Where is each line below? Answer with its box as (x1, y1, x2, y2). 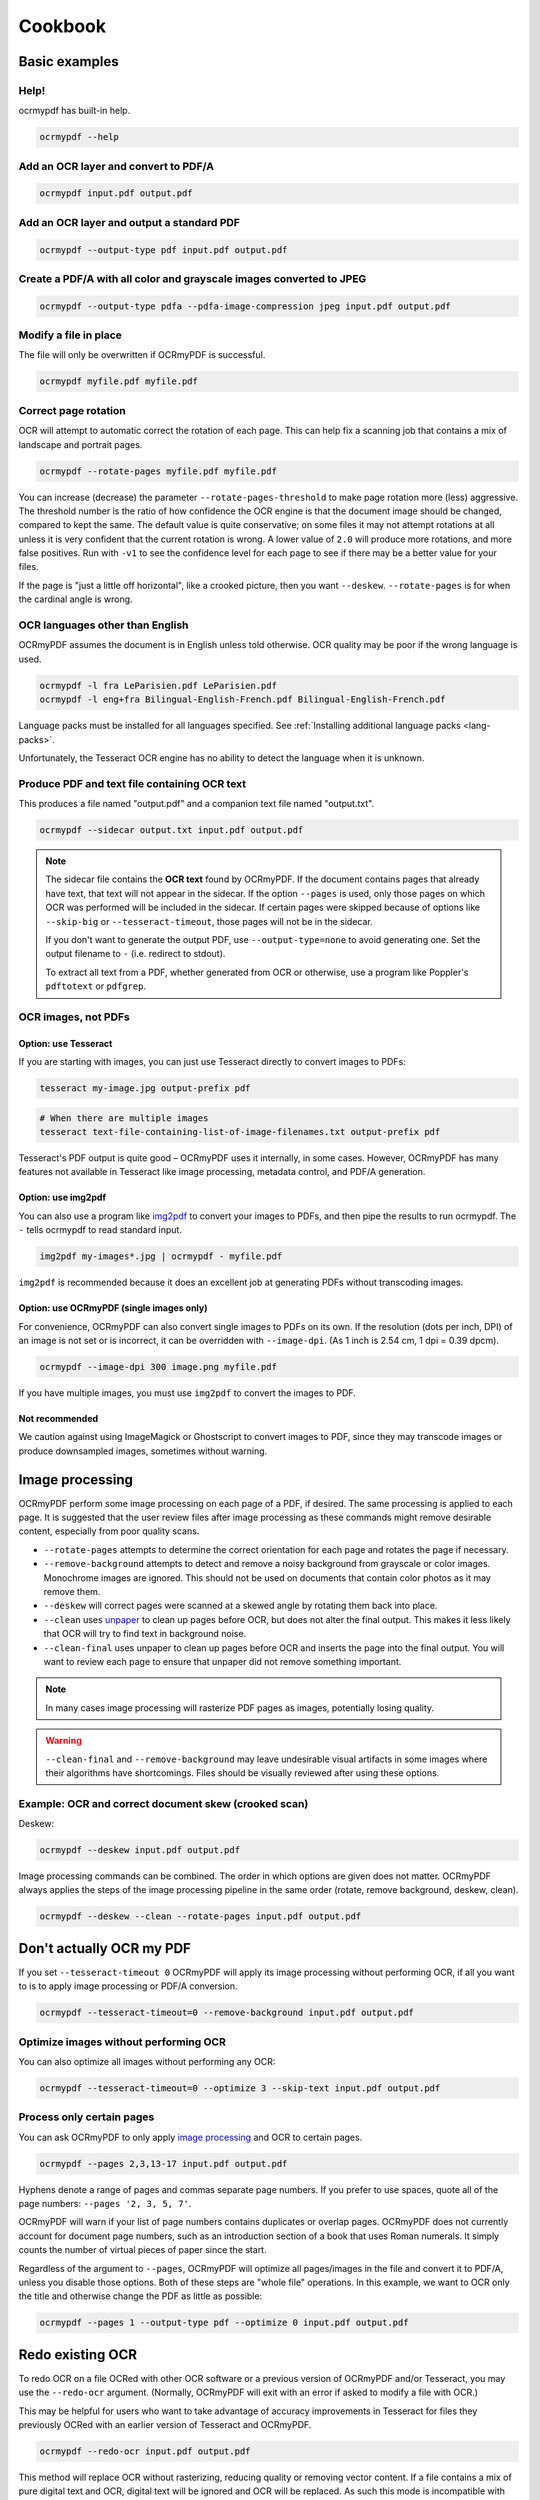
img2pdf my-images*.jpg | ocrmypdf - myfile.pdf (39, 1251, 283, 1262)
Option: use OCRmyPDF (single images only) (18, 1302, 208, 1314)
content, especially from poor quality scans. (18, 1525, 200, 1537)
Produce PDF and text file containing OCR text (18, 776, 247, 790)
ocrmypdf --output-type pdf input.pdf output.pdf (39, 244, 288, 255)
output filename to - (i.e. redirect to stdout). (45, 948, 226, 960)
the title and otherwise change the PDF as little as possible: (18, 2290, 263, 2302)
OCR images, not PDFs (18, 1010, 130, 1024)
